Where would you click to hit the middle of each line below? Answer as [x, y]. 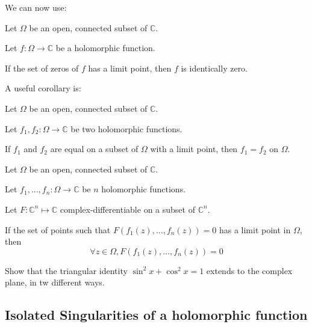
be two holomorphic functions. [126, 128]
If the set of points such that [58, 229]
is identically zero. [214, 68]
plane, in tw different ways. [55, 282]
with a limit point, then [194, 149]
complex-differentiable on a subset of [127, 209]
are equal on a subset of [94, 149]
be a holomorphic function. [105, 48]
